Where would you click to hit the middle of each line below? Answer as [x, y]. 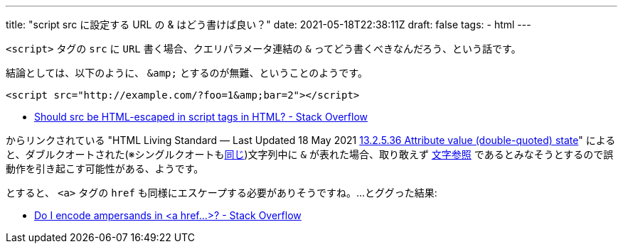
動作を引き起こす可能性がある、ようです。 [105, 168]
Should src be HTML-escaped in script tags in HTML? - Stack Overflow [201, 117]
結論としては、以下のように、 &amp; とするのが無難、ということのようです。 [187, 73]
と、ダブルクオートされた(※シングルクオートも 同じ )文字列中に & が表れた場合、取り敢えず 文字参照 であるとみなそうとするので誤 [310, 154]
